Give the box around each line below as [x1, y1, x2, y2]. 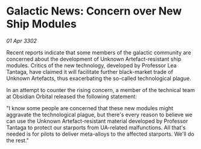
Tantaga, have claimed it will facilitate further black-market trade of [6, 68, 173, 75]
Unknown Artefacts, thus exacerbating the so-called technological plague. [6, 74, 191, 82]
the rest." [6, 136, 29, 144]
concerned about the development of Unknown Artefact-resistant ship [6, 55, 182, 62]
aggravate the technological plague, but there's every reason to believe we [6, 111, 193, 118]
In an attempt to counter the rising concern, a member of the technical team [6, 86, 195, 93]
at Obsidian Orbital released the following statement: [6, 93, 137, 100]
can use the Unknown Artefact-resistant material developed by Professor [6, 117, 188, 125]
